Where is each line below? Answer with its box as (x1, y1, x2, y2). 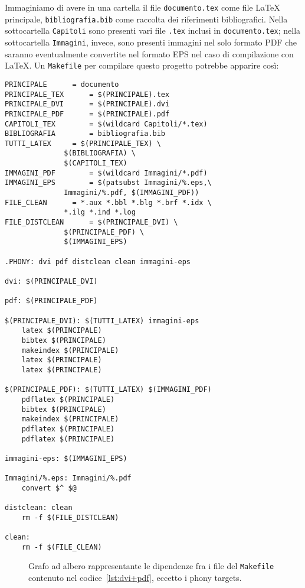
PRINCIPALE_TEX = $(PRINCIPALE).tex (5, 90, 170, 99)
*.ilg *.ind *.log (64, 208, 136, 217)
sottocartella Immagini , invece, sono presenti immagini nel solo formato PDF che (5, 35, 297, 48)
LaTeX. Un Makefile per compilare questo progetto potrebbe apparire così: (5, 59, 279, 72)
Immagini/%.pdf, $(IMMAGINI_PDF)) (64, 189, 199, 197)
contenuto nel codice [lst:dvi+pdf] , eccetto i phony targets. (28, 571, 242, 584)
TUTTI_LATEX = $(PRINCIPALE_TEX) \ (5, 139, 161, 148)
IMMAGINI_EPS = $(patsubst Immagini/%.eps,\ (5, 178, 212, 187)
